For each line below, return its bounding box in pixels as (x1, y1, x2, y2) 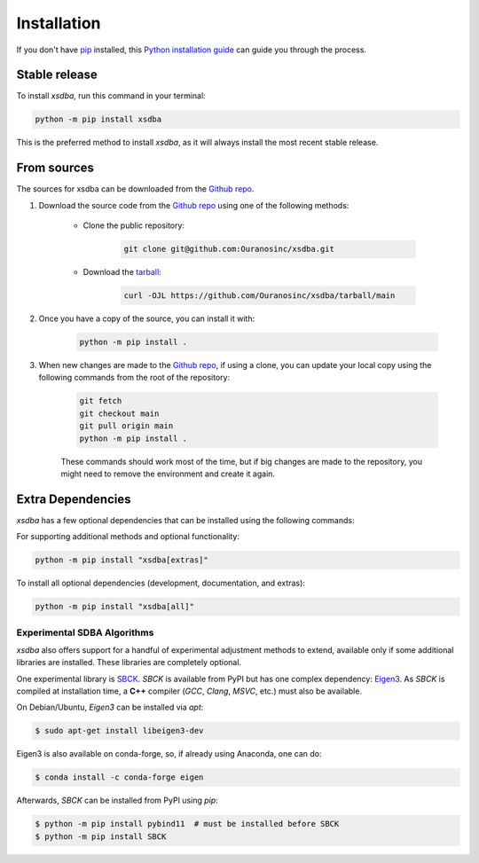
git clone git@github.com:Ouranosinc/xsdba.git (123, 244, 334, 255)
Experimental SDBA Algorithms (16, 626, 154, 639)
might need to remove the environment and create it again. (60, 468, 275, 479)
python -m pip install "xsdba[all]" (35, 601, 195, 612)
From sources (16, 161, 95, 176)
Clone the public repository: (82, 220, 185, 231)
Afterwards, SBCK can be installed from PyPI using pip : (16, 795, 219, 806)
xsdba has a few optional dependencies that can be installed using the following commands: (16, 514, 355, 525)
